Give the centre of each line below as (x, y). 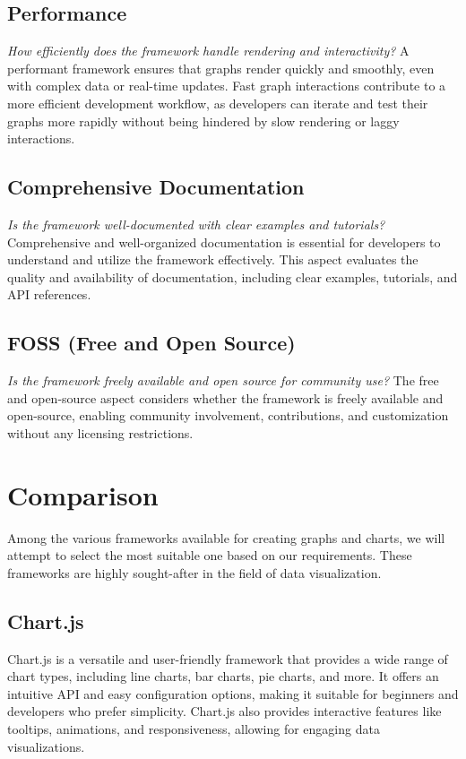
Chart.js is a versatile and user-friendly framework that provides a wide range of (228, 658)
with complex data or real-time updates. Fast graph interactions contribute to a (227, 86)
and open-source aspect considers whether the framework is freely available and (225, 397)
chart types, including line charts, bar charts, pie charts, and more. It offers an (223, 676)
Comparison (83, 494)
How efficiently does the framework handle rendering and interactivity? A (208, 51)
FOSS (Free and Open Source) (151, 343)
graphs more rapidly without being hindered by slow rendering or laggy (203, 121)
